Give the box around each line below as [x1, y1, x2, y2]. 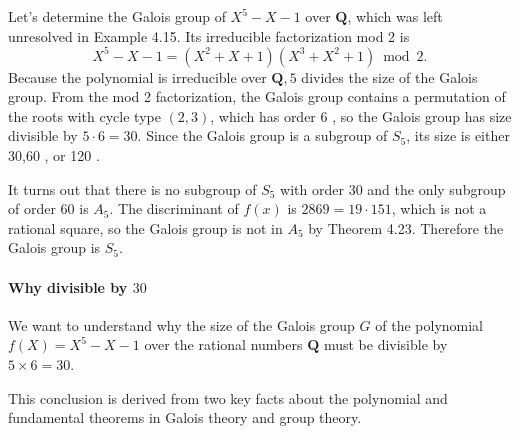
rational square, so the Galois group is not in [8, 217, 283, 238]
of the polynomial [375, 314, 483, 335]
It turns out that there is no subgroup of [8, 178, 257, 199]
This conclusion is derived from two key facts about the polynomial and [8, 387, 448, 408]
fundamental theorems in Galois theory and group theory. [8, 407, 362, 428]
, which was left [347, 6, 443, 26]
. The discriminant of [109, 198, 239, 219]
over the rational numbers [144, 334, 303, 355]
